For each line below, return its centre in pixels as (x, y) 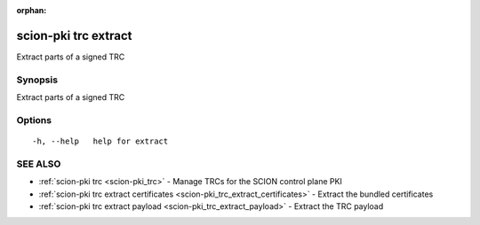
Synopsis (37, 80)
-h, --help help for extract (100, 141)
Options (34, 120)
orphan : (32, 10)
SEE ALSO (39, 164)
